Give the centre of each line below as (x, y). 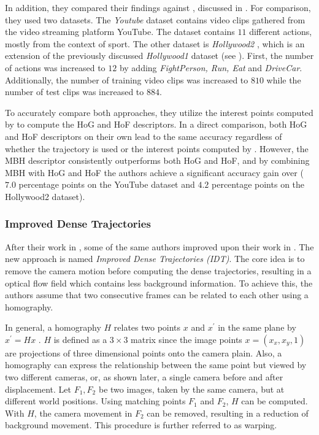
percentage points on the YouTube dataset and (107, 184)
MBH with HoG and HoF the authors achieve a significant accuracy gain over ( (154, 172)
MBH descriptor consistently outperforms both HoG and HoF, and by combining (157, 160)
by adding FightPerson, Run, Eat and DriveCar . (211, 67)
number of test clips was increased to (75, 92)
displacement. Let (38, 389)
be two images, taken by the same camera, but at (191, 389)
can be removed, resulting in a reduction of (228, 413)
